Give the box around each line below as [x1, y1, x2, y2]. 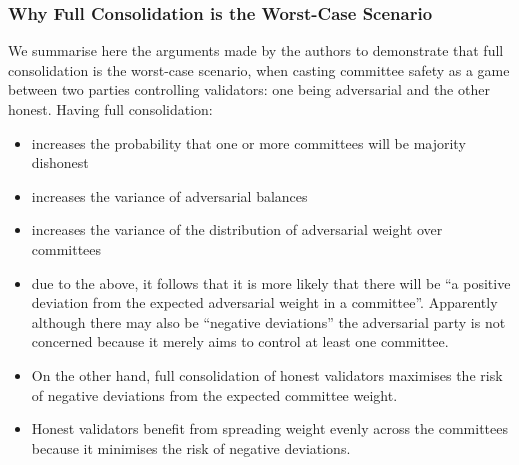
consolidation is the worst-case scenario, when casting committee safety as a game [8, 59, 510, 80]
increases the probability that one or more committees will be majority [31, 132, 466, 153]
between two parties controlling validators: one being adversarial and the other [8, 79, 490, 100]
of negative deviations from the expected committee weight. [31, 384, 398, 405]
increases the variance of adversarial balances [31, 185, 308, 206]
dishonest [31, 152, 89, 173]
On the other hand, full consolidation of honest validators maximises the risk [31, 364, 503, 385]
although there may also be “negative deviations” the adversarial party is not [31, 311, 506, 332]
